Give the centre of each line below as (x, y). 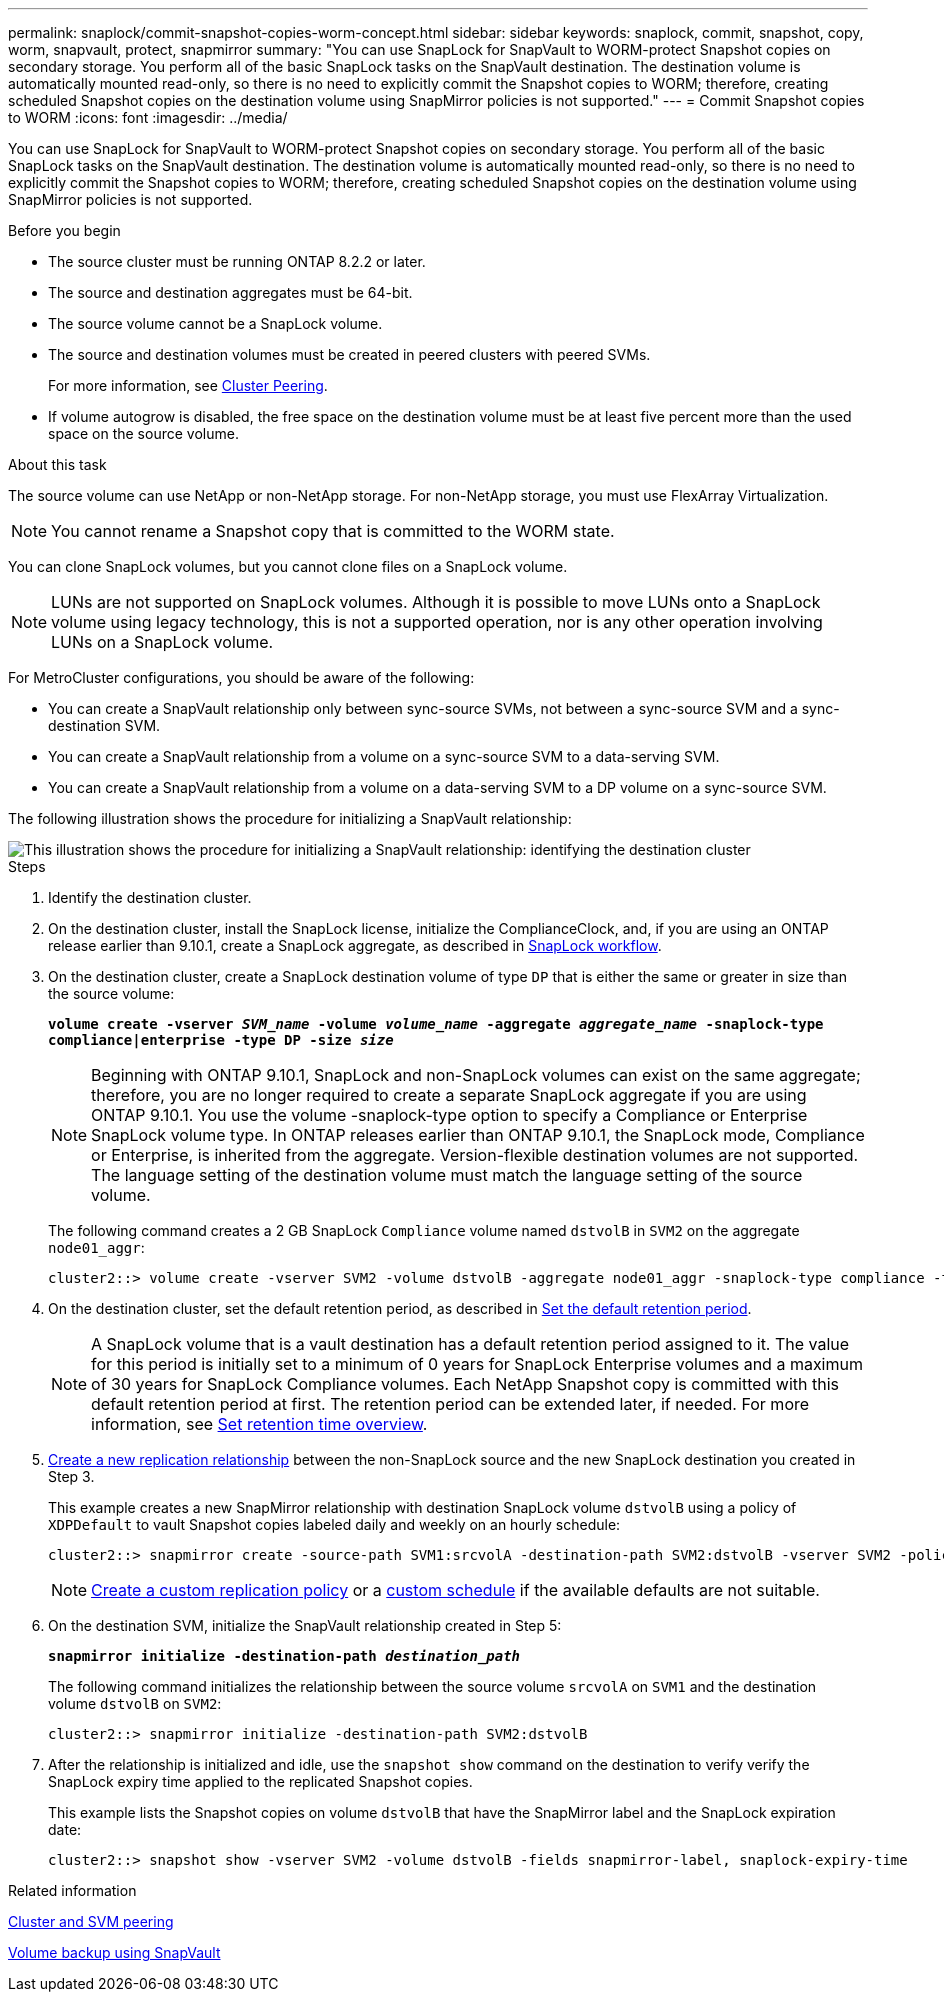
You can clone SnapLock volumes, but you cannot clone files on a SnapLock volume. (288, 566)
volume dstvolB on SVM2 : (135, 1703)
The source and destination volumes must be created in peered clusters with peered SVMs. (349, 354)
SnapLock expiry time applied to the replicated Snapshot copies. (260, 1781)
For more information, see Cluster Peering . (188, 385)
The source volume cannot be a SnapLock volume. (215, 323)
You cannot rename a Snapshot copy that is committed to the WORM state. (333, 531)
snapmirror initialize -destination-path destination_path (284, 1656)
